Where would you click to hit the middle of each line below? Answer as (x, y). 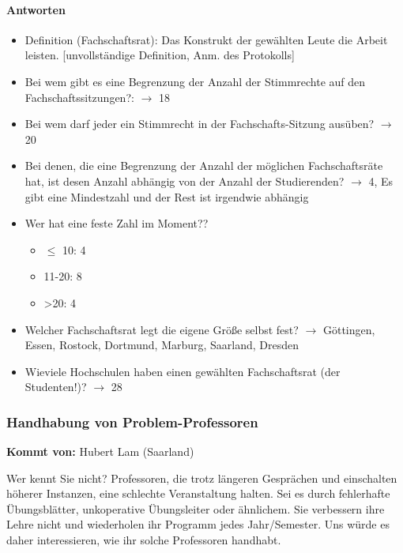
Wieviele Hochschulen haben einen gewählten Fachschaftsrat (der (183, 371)
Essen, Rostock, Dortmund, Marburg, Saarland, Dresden (162, 345)
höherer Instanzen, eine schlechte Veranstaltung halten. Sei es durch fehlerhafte (198, 493)
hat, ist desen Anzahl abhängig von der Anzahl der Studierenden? (185, 181)
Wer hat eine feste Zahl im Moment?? (117, 223)
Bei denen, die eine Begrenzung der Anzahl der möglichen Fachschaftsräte (204, 166)
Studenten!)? (56, 387)
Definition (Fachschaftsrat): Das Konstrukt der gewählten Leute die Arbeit (206, 39)
